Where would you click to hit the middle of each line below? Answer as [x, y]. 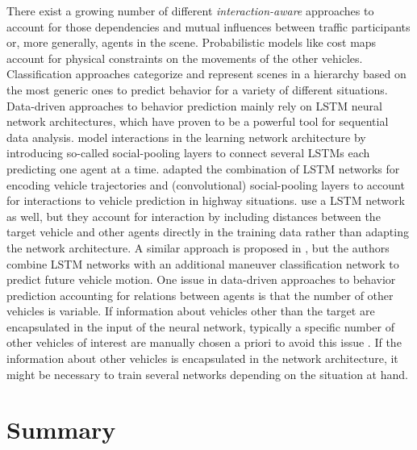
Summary [61, 429]
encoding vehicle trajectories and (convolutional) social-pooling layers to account [206, 184]
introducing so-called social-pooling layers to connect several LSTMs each [188, 153]
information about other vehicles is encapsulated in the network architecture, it [202, 358]
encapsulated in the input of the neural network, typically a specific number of [200, 326]
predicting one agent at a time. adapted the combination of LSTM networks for [203, 168]
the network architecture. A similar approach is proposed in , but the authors [198, 247]
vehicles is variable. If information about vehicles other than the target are [191, 311]
